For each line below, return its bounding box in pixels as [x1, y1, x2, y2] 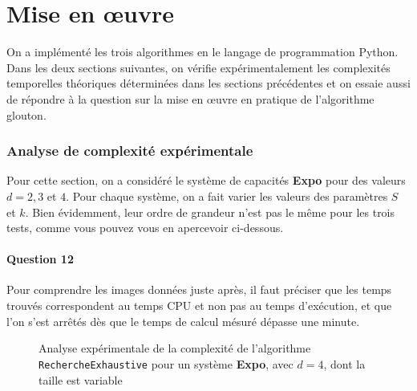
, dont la [323, 355, 366, 372]
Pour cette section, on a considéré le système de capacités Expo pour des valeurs [6, 172, 406, 189]
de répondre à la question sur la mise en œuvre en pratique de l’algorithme [6, 90, 374, 107]
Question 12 [6, 250, 74, 267]
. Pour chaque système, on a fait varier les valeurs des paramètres [66, 187, 388, 204]
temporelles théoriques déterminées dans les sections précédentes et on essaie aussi [6, 75, 411, 92]
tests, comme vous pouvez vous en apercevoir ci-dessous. [6, 219, 284, 236]
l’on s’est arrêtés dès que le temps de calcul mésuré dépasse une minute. [6, 312, 360, 329]
